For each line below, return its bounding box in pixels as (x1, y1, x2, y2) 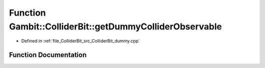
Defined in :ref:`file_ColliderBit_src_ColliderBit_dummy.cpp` (21, 38, 140, 44)
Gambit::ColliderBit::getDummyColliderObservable (9, 21, 222, 32)
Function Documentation (9, 51, 87, 59)
